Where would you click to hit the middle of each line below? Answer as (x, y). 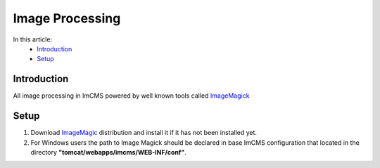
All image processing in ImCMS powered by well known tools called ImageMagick (131, 96)
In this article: (33, 39)
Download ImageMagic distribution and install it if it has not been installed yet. (144, 133)
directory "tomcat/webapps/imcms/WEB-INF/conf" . (108, 152)
